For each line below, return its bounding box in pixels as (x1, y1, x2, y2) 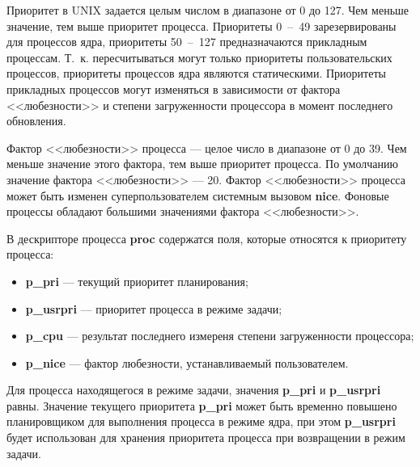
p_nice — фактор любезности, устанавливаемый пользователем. (25, 354, 349, 371)
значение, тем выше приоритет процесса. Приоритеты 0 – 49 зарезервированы (6, 17, 397, 34)
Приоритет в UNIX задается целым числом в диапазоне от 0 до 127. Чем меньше (6, 2, 409, 18)
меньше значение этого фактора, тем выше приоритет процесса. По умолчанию (6, 155, 398, 172)
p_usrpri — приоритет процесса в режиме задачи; (25, 300, 282, 317)
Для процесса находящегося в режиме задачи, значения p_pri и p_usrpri (6, 381, 381, 398)
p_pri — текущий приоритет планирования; (25, 272, 248, 289)
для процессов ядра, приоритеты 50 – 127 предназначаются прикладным (6, 33, 367, 50)
